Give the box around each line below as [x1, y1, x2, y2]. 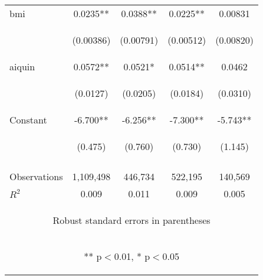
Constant [9, 113, 47, 126]
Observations [9, 170, 63, 183]
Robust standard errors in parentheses [52, 213, 211, 227]
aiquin [9, 60, 35, 73]
